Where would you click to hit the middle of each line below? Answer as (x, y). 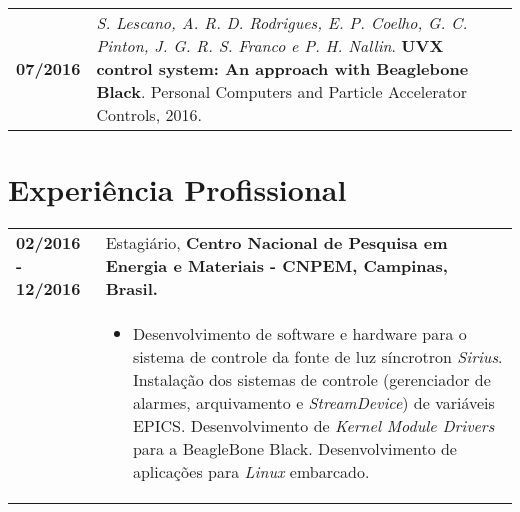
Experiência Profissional (177, 189)
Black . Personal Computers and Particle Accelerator (282, 91)
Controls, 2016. (149, 114)
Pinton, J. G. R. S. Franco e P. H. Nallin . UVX (270, 45)
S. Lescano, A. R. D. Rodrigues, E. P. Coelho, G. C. (282, 22)
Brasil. (131, 289)
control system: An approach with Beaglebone (282, 68)
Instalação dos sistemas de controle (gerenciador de (311, 380)
